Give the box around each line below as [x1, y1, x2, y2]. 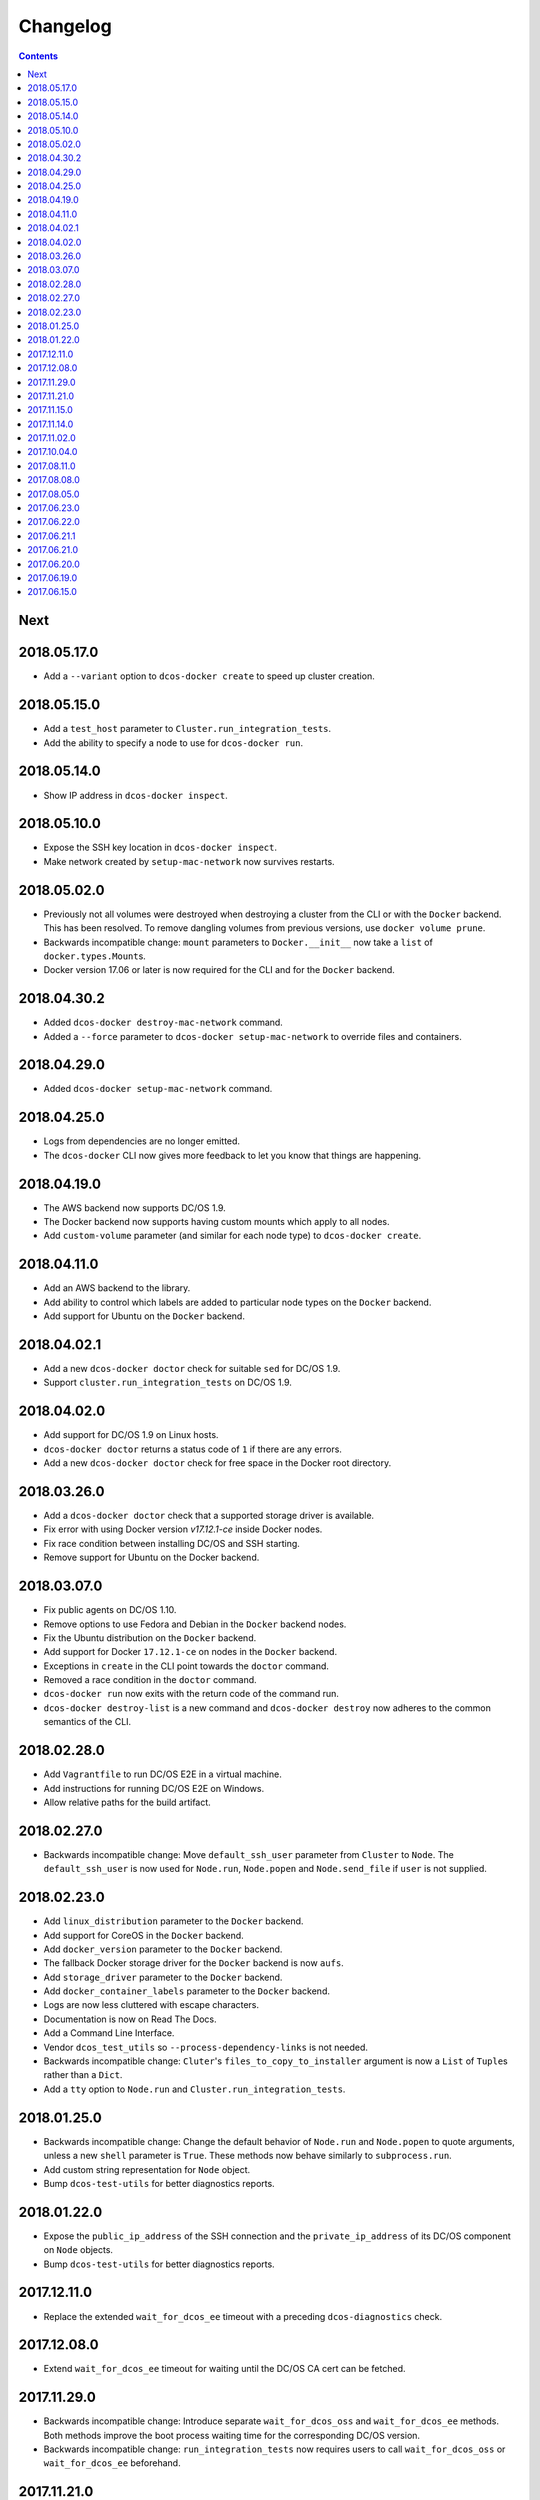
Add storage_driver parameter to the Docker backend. [43, 1971, 283, 1983]
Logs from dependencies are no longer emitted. [43, 1135, 240, 1147]
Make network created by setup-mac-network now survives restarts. [43, 855, 335, 867]
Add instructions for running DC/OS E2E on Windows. [43, 1782, 265, 1794]
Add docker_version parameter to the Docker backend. [43, 1943, 283, 1955]
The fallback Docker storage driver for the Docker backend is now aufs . [43, 1957, 344, 1969]
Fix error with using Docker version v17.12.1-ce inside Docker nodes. [43, 1523, 323, 1535]
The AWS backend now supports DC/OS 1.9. [43, 1201, 227, 1214]
